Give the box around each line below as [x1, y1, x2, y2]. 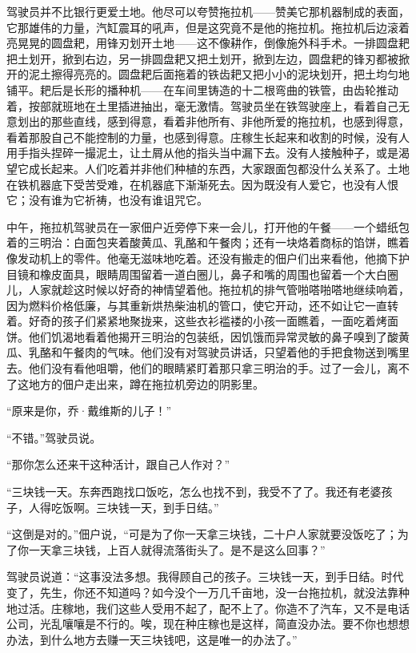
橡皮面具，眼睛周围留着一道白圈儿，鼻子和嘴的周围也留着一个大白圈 [39, 265, 398, 282]
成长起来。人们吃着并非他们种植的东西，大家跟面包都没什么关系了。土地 [28, 159, 410, 176]
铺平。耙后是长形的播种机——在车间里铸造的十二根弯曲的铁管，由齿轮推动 [6, 81, 398, 98]
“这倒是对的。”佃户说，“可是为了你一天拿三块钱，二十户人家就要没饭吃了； [6, 526, 398, 542]
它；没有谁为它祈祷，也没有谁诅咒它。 [6, 191, 208, 208]
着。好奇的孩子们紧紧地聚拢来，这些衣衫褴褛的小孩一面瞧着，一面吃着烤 [6, 312, 387, 329]
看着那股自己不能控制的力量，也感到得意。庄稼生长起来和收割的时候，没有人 [6, 128, 410, 145]
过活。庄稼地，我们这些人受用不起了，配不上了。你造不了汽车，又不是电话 [17, 599, 410, 616]
